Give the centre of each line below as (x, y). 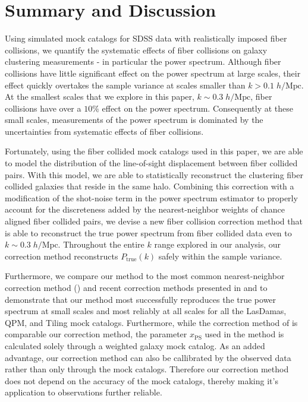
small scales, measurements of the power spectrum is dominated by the (134, 120)
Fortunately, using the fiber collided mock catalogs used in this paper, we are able (154, 151)
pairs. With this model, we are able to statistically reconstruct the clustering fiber (154, 174)
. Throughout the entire (101, 244)
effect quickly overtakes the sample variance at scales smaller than (125, 85)
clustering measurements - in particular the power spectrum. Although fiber (143, 61)
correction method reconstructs (62, 256)
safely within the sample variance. (220, 256)
